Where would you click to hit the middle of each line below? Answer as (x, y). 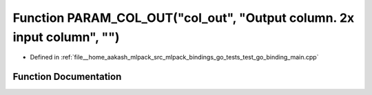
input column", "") (66, 37)
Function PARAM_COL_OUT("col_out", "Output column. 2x (184, 18)
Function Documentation (67, 77)
